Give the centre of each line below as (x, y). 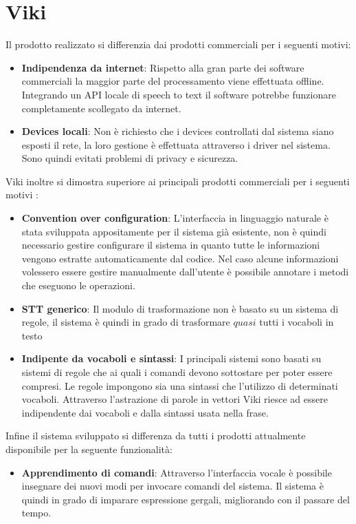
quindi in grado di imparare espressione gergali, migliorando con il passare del (186, 499)
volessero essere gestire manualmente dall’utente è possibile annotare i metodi (185, 272)
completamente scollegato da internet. (101, 108)
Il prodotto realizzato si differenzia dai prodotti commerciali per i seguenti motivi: (178, 44)
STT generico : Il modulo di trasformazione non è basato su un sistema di (180, 308)
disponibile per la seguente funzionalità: (89, 449)
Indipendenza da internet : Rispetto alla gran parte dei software (163, 67)
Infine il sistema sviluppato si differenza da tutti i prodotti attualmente (156, 436)
